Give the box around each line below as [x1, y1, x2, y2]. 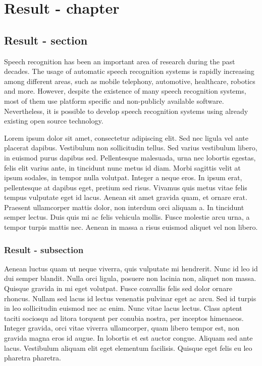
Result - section [4, 32, 88, 48]
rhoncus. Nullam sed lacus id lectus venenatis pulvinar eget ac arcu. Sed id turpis [4, 293, 256, 303]
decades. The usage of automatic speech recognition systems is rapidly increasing [4, 66, 254, 76]
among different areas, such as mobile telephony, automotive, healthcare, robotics [4, 75, 255, 86]
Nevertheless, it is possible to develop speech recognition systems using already [4, 105, 248, 116]
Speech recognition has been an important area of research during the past [4, 56, 235, 66]
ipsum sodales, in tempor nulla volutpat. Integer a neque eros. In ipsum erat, [4, 172, 242, 183]
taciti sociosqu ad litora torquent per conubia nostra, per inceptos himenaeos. [4, 312, 244, 323]
